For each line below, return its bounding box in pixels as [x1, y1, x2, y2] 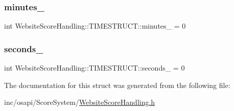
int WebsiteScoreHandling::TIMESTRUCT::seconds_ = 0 [4, 62, 185, 73]
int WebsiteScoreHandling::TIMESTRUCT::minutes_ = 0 [4, 20, 186, 31]
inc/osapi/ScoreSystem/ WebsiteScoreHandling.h [4, 97, 155, 107]
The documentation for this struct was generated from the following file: [4, 79, 230, 90]
